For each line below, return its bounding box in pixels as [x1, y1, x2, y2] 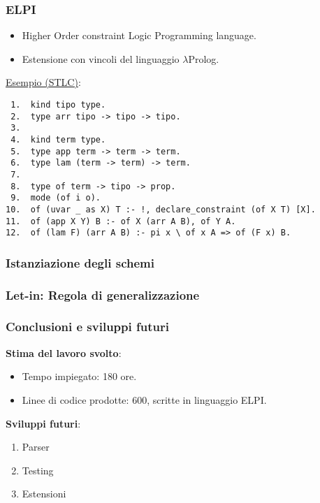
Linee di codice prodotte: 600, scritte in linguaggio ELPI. [22, 392, 267, 407]
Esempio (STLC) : [6, 75, 81, 89]
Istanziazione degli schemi [6, 254, 154, 271]
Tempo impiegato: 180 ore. [22, 369, 137, 384]
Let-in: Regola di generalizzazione [6, 286, 200, 303]
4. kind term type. [10, 134, 106, 145]
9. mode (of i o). [10, 193, 101, 203]
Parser [22, 439, 50, 454]
